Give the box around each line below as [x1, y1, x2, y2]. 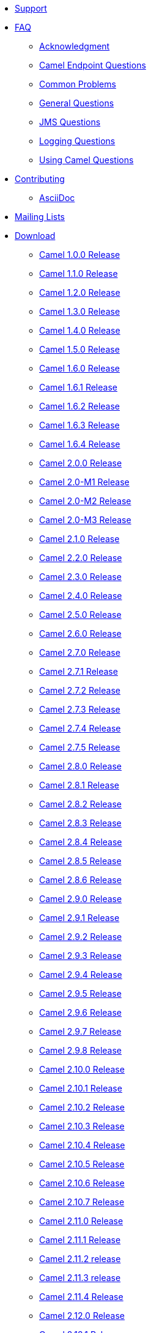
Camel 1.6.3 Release [39, 420, 120, 430]
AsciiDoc [39, 193, 75, 203]
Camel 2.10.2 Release [39, 1102, 125, 1112]
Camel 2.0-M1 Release [39, 477, 130, 487]
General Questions [39, 98, 114, 108]
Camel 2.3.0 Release [39, 571, 122, 582]
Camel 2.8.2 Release [39, 799, 122, 809]
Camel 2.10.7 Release [39, 1197, 125, 1207]
